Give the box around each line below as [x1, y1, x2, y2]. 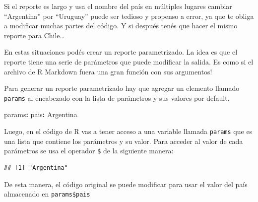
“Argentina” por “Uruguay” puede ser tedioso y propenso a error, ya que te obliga [4, 10, 254, 21]
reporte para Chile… [4, 30, 64, 40]
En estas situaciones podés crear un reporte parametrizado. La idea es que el [4, 47, 238, 57]
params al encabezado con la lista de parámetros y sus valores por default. [4, 92, 230, 103]
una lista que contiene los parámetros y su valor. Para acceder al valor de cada [4, 135, 243, 146]
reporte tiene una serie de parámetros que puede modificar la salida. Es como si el [4, 56, 254, 67]
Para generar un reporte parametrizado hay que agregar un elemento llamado [4, 83, 240, 93]
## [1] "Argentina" [4, 164, 68, 171]
